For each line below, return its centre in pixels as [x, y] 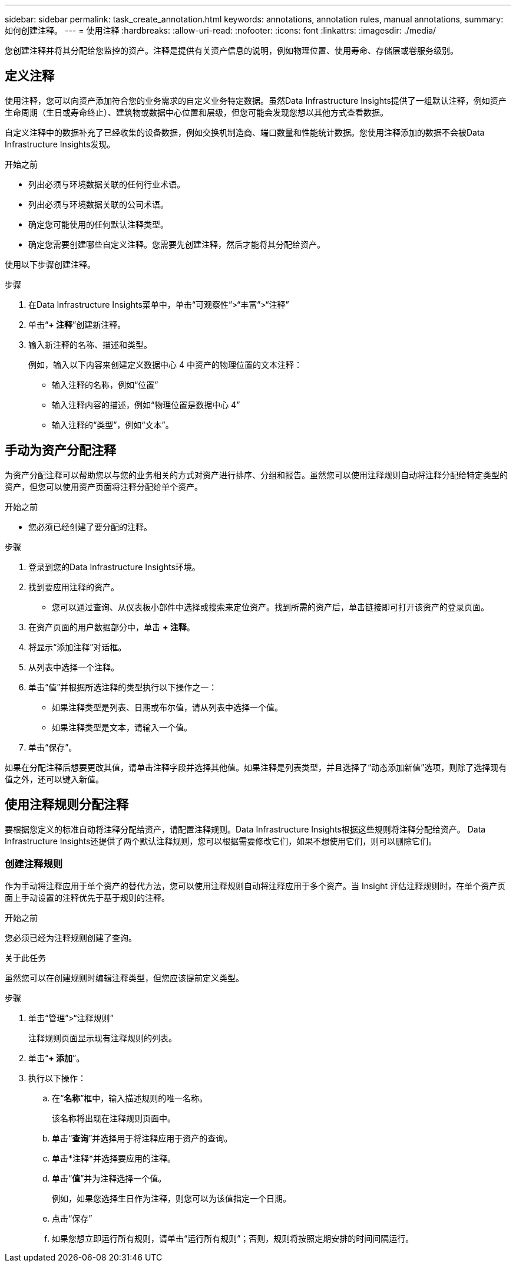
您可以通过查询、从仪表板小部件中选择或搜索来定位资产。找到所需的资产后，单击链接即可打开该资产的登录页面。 [270, 607]
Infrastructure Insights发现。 [60, 144]
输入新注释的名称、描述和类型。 [90, 344]
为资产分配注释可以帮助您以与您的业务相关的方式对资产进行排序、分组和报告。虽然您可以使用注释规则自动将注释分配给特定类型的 [256, 475]
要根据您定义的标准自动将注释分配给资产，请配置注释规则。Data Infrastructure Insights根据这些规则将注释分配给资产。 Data [245, 829]
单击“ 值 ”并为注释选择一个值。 [109, 1179]
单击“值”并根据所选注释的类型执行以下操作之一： [123, 687]
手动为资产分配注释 [60, 450]
